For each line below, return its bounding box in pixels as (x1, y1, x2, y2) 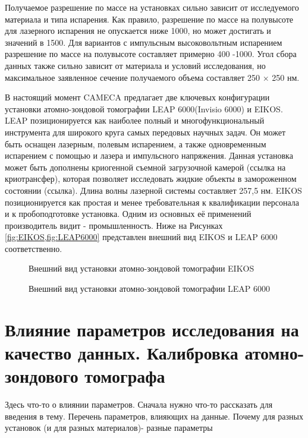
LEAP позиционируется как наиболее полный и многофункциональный (5, 114, 265, 127)
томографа (84, 364, 165, 388)
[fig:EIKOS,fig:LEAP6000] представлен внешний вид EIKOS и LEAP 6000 (5, 231, 278, 243)
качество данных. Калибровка (5, 341, 238, 365)
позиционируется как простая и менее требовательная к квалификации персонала (5, 196, 300, 208)
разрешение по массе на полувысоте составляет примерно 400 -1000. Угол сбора (5, 48, 297, 60)
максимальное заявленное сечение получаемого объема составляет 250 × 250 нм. (5, 71, 300, 83)
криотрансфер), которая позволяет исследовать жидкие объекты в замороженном (5, 172, 297, 185)
